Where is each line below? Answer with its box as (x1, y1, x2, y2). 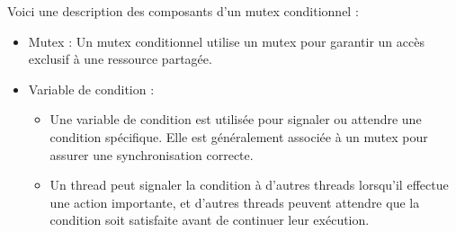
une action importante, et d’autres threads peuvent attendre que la (49, 192, 420, 211)
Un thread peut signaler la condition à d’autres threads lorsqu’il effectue (49, 175, 449, 194)
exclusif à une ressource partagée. (28, 49, 212, 68)
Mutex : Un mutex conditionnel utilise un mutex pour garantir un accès (28, 31, 425, 50)
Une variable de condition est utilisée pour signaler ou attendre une (49, 110, 422, 129)
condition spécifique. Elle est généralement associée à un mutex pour (49, 127, 428, 146)
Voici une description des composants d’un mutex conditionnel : (7, 2, 359, 20)
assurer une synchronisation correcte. (49, 145, 254, 164)
